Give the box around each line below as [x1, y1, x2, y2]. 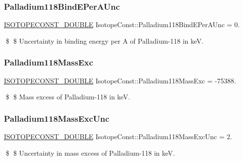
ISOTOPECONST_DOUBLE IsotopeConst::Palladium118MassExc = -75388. [4, 75, 236, 85]
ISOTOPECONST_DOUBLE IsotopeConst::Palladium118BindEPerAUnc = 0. [4, 19, 240, 30]
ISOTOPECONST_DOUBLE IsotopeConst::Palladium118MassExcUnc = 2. [4, 131, 232, 142]
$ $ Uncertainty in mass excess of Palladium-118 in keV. [5, 147, 175, 158]
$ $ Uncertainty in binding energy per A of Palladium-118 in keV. [5, 35, 204, 46]
